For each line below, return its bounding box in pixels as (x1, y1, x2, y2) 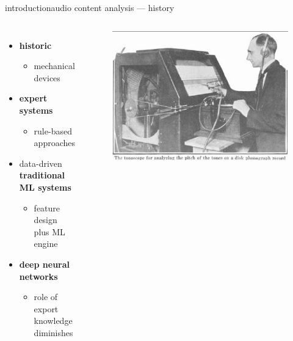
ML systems (19, 180, 71, 193)
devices (34, 71, 60, 84)
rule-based (34, 124, 72, 137)
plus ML (34, 225, 65, 238)
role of (34, 290, 58, 303)
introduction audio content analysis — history (5, 1, 175, 13)
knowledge (34, 314, 73, 327)
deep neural (19, 257, 70, 270)
